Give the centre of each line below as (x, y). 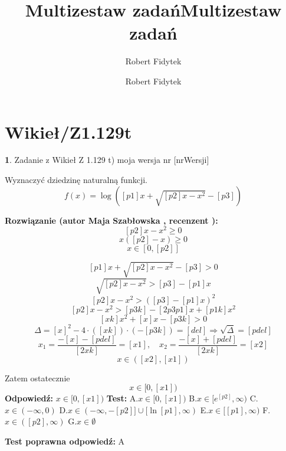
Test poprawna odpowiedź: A (65, 441)
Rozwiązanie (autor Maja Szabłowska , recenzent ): (111, 220)
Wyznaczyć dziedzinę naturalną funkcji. (76, 180)
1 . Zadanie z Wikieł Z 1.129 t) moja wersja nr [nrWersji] (107, 160)
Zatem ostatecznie (37, 378)
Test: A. (122, 398)
